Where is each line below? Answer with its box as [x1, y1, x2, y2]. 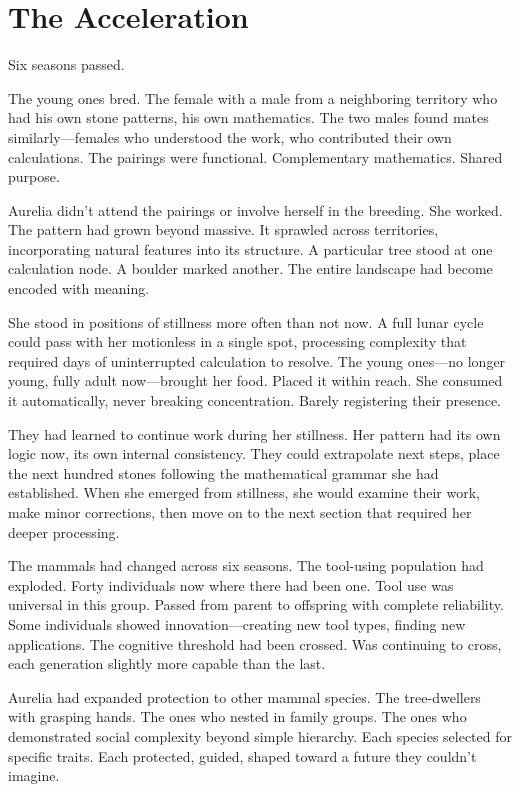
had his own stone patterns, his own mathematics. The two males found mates [8, 107, 489, 128]
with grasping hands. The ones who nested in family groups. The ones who [8, 706, 467, 727]
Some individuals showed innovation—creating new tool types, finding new [8, 613, 466, 634]
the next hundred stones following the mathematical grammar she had [8, 462, 439, 483]
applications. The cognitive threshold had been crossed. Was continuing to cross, [8, 633, 502, 654]
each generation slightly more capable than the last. [8, 653, 326, 674]
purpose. [8, 166, 60, 187]
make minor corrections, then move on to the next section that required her [8, 502, 472, 522]
